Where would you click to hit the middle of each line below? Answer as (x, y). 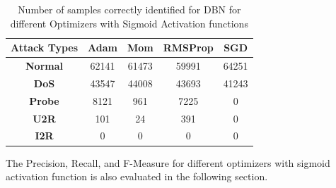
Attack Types (45, 48)
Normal (44, 66)
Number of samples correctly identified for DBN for (129, 9)
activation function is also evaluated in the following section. (137, 176)
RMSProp (188, 48)
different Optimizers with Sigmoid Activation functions (129, 23)
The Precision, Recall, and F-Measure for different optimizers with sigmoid (168, 162)
